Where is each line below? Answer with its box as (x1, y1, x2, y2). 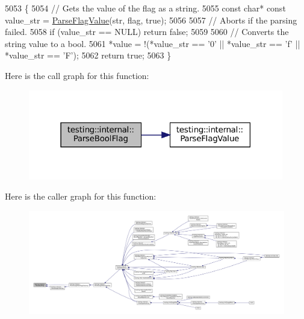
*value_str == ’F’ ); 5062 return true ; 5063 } (5, 49, 172, 62)
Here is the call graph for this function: (5, 69, 149, 81)
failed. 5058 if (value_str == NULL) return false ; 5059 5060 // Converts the (5, 25, 289, 38)
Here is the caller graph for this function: (5, 190, 157, 203)
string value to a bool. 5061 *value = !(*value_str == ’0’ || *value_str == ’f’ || (5, 37, 300, 49)
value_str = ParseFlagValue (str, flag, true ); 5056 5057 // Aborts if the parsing (5, 13, 297, 26)
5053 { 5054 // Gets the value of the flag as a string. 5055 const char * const (5, 2, 286, 14)
